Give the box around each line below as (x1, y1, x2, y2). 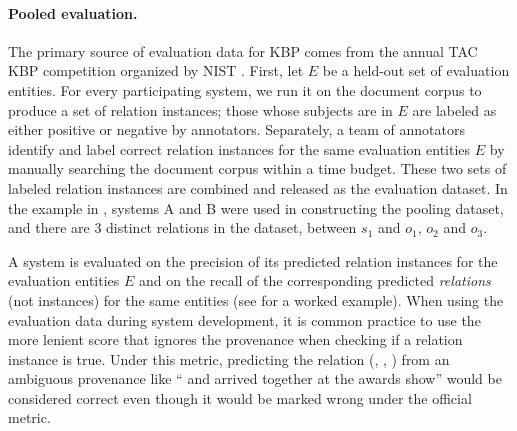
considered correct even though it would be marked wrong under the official (8, 387, 472, 408)
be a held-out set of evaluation (322, 60, 510, 81)
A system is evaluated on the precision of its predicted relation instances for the (8, 250, 498, 271)
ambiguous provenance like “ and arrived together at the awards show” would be (8, 368, 502, 389)
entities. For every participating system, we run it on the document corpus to (8, 79, 482, 100)
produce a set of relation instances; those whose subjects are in (8, 99, 393, 120)
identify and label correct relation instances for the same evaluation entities (8, 138, 471, 159)
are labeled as (412, 99, 497, 120)
